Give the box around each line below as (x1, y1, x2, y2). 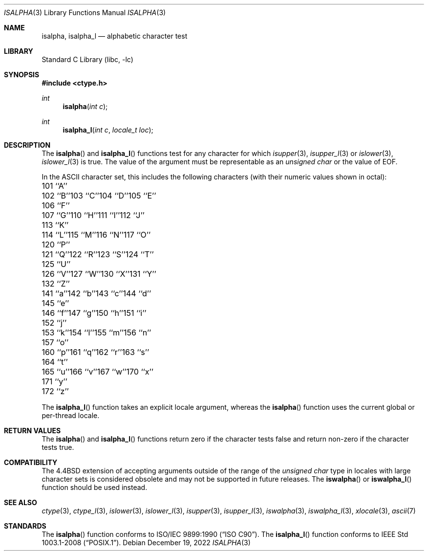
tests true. (42, 443, 74, 451)
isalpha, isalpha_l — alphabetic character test (42, 32, 188, 40)
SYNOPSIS (4, 70, 40, 79)
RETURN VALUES (4, 426, 61, 435)
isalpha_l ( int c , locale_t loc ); (63, 126, 153, 134)
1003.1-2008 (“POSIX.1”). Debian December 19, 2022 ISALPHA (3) (42, 538, 251, 547)
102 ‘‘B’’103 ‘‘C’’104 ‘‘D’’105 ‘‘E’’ (42, 191, 156, 200)
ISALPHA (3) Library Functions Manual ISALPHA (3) (4, 8, 166, 17)
